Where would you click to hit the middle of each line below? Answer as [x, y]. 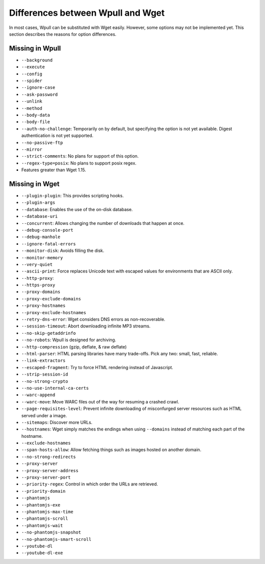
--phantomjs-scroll [45, 519]
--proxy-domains [41, 292]
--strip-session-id [45, 375]
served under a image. [44, 415]
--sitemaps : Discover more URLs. [57, 422]
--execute [33, 67]
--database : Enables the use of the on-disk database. [77, 209]
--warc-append [38, 395]
